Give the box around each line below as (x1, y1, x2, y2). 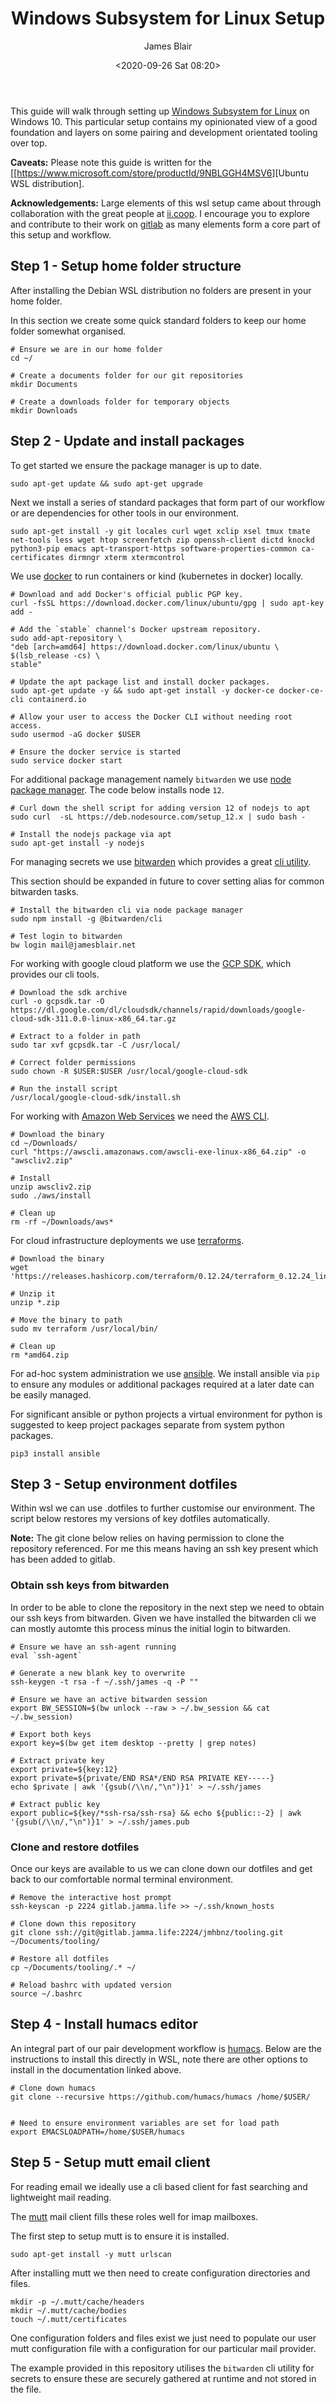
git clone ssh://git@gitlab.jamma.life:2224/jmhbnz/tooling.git (10, 1927, 284, 1937)
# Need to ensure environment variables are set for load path (10, 2118, 280, 2128)
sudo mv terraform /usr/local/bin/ (10, 1323, 159, 1334)
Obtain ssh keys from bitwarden (10, 1578, 170, 1592)
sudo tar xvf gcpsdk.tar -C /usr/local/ (10, 1040, 182, 1050)
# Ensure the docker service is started (10, 747, 182, 757)
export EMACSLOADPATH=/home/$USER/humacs (10, 2127, 186, 2137)
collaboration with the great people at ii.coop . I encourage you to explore (10, 207, 310, 219)
